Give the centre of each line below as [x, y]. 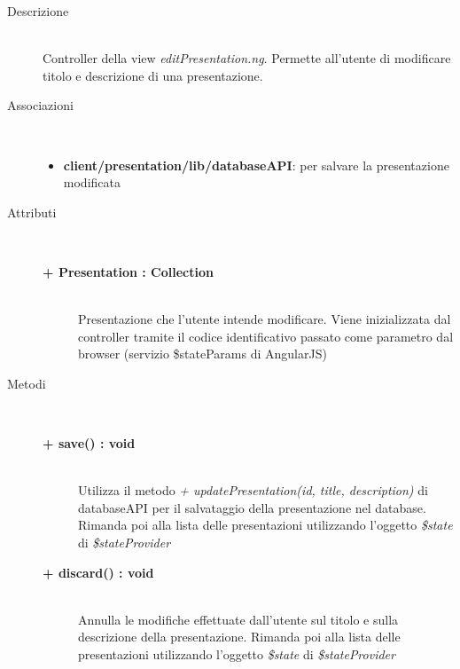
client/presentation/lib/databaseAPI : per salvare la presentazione [256, 165]
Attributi [32, 212]
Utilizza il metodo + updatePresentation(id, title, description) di [253, 490]
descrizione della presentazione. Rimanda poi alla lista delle [239, 637]
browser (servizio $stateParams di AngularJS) [203, 354]
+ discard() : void [98, 572]
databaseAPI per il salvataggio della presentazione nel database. [252, 507]
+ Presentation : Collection [128, 271]
